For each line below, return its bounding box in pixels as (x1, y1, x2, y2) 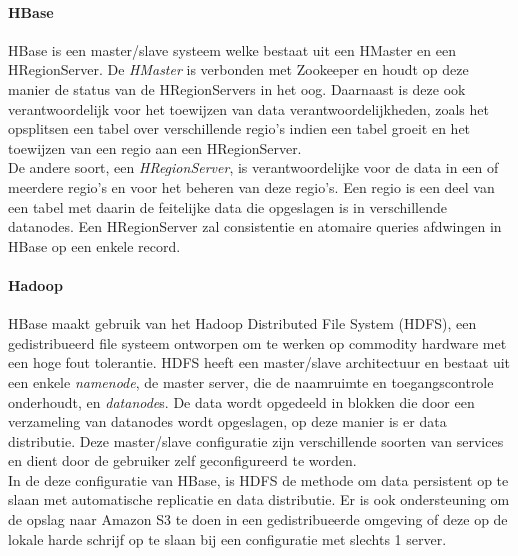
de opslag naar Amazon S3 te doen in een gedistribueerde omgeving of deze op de (8, 509, 508, 530)
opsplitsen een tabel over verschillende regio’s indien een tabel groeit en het (8, 118, 471, 139)
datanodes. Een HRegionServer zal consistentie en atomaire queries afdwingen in (8, 216, 502, 237)
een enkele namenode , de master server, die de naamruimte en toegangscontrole (8, 371, 494, 392)
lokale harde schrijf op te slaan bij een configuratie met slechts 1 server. (8, 528, 447, 549)
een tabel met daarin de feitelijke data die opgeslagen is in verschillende (8, 196, 447, 217)
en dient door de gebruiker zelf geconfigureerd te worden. (8, 450, 357, 471)
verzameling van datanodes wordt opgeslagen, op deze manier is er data (8, 411, 447, 432)
